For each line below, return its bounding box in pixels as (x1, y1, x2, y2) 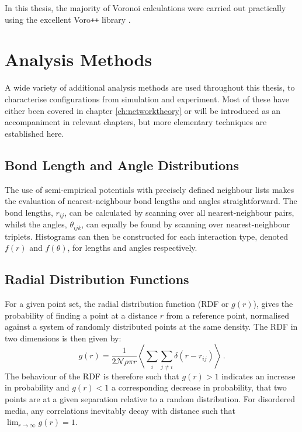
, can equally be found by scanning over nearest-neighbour (81, 218, 290, 230)
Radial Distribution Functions (5, 270, 189, 288)
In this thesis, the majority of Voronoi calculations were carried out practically (5, 2, 286, 13)
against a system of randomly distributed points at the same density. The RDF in (5, 320, 298, 333)
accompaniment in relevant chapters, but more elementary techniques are (5, 116, 267, 128)
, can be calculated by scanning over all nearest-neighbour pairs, (64, 206, 294, 218)
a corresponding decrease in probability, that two (112, 381, 287, 393)
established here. (5, 127, 64, 139)
